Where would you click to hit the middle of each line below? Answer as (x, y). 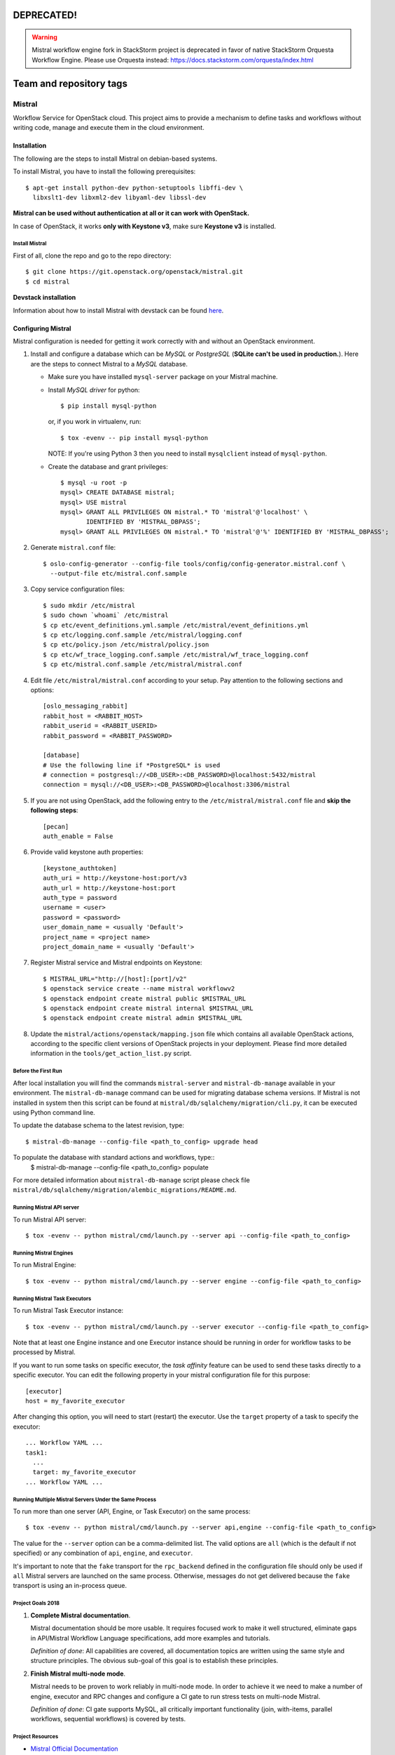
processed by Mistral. (44, 1352)
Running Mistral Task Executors (52, 1299)
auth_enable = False (78, 836)
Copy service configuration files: (78, 589)
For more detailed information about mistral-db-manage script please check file (131, 1180)
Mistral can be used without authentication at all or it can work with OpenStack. (131, 213)
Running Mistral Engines (43, 1253)
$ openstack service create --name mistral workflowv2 (139, 989)
